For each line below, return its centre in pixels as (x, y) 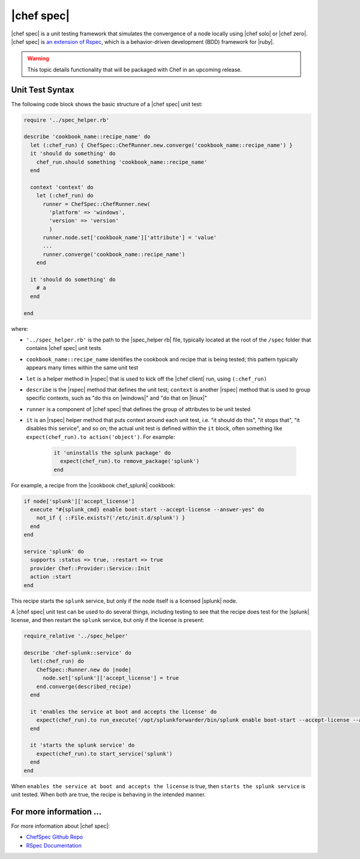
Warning (38, 59)
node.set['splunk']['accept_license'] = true (111, 678)
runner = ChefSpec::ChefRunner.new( (97, 204)
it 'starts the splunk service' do (82, 745)
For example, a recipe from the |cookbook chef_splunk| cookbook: (93, 485)
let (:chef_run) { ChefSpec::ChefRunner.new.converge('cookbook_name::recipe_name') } (162, 145)
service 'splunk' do (54, 551)
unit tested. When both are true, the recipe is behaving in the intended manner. (109, 794)
